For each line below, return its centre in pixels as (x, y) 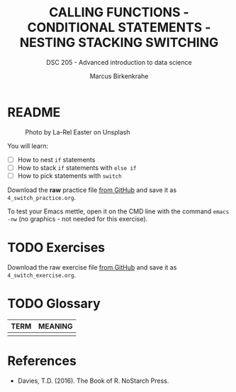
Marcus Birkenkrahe (119, 76)
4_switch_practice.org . (42, 197)
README (34, 112)
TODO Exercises (56, 248)
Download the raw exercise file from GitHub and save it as (92, 267)
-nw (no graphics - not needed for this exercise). (78, 218)
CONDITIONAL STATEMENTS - (119, 27)
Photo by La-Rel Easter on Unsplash (78, 132)
